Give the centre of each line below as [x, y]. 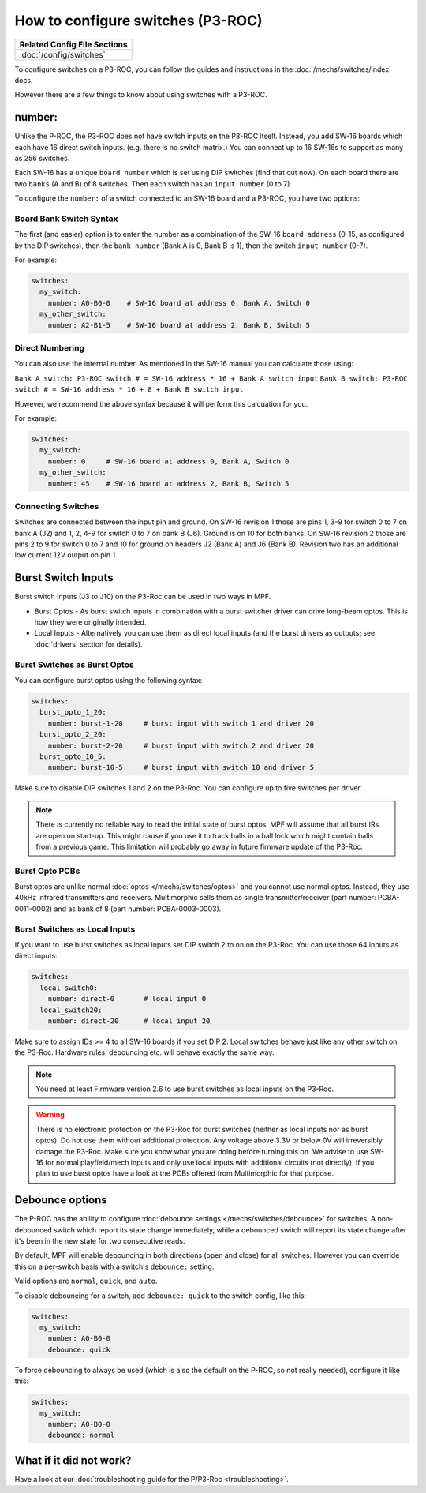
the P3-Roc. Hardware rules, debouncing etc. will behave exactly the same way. [145, 1052]
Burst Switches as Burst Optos [74, 665]
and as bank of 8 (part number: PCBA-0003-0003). [138, 909]
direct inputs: [36, 956]
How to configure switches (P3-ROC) [139, 21]
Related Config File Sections [73, 44]
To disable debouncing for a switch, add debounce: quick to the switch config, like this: [161, 1296]
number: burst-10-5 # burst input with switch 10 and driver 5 [181, 767]
